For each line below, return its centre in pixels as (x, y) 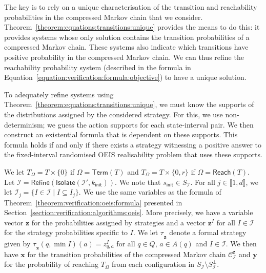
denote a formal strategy (208, 232)
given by (17, 243)
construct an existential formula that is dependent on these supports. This (121, 134)
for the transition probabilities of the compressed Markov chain (127, 254)
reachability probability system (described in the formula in (98, 67)
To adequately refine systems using (59, 94)
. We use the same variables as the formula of (150, 192)
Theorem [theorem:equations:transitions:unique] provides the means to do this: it (132, 27)
